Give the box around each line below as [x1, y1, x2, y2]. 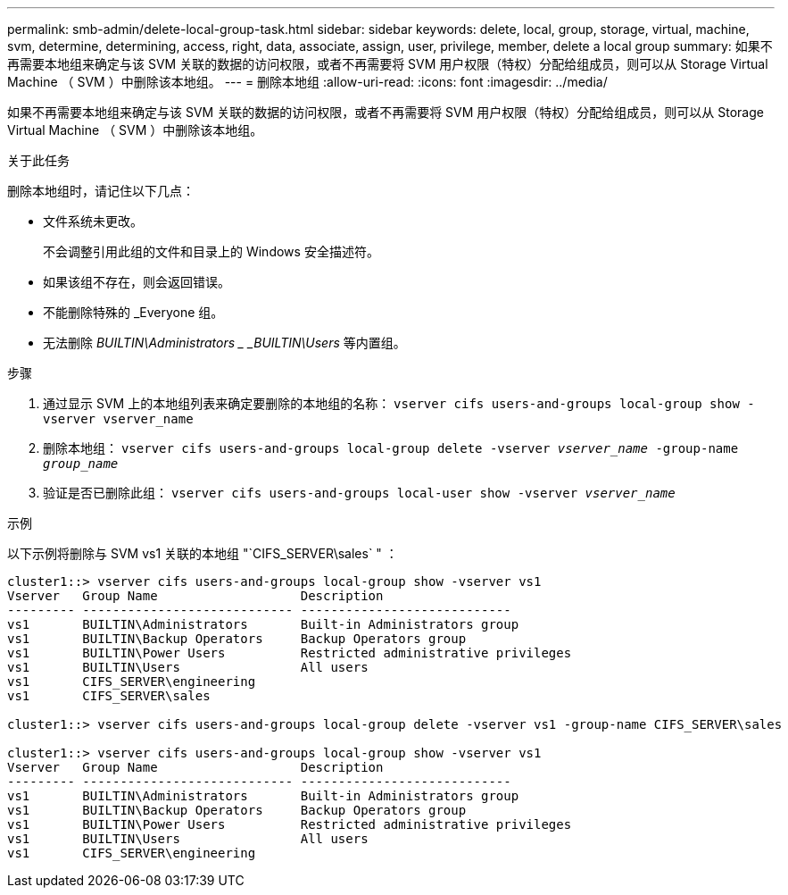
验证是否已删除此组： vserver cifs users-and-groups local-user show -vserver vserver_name [43, 485, 676, 500]
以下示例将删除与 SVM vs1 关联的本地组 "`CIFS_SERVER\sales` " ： [7, 546, 398, 561]
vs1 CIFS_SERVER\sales [7, 689, 211, 703]
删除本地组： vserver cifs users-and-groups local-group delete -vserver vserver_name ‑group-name [43, 440, 739, 456]
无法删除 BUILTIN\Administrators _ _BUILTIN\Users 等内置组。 [43, 335, 406, 350]
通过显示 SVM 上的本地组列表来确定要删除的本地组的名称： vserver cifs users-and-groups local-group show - [43, 396, 755, 411]
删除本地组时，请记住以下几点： [7, 183, 195, 198]
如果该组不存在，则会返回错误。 [43, 274, 230, 289]
